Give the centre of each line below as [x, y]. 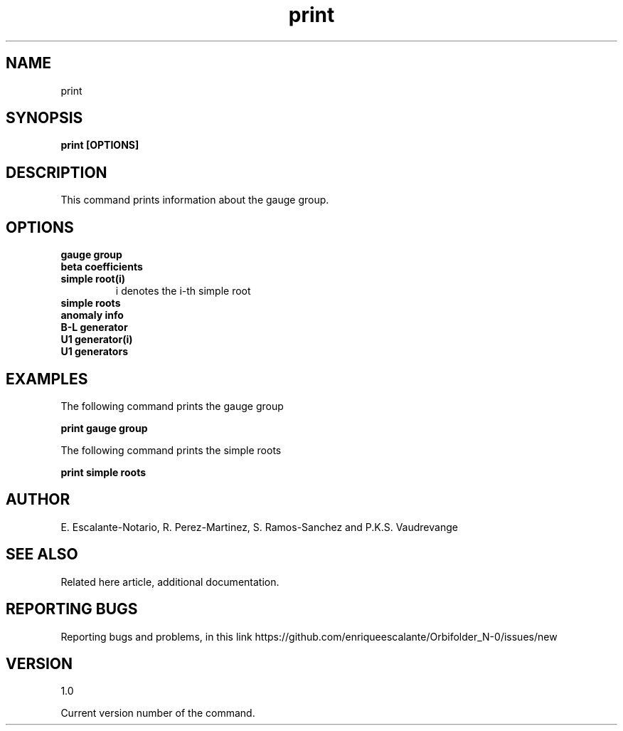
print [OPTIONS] [100, 145]
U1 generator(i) [97, 340]
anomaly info [92, 315]
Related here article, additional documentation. [170, 582]
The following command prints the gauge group [172, 406]
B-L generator [94, 327]
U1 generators [94, 352]
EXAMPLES [47, 379]
